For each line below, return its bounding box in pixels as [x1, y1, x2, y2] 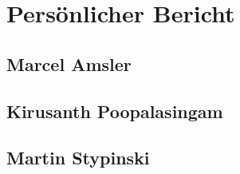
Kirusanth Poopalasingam [6, 98, 223, 123]
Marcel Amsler [6, 51, 132, 76]
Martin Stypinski [6, 145, 150, 170]
